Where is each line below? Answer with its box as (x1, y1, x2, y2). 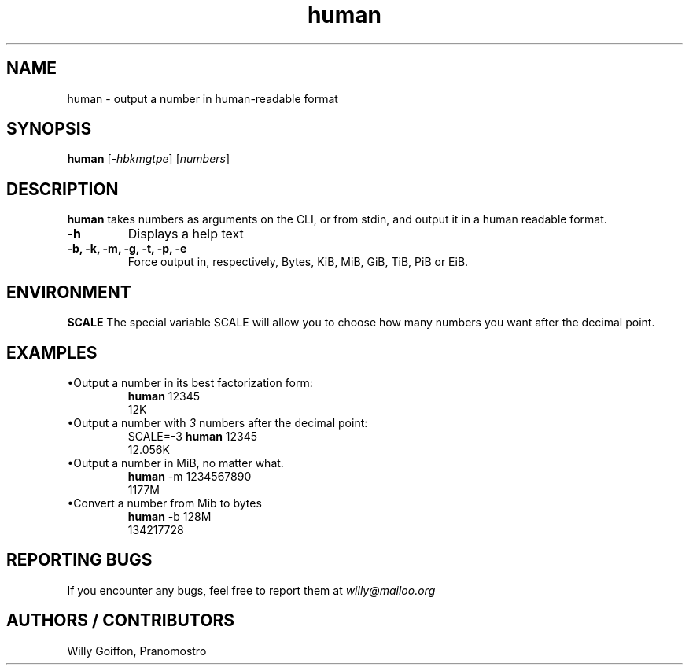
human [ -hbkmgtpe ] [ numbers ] (67, 152, 230, 166)
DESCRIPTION (6, 179, 119, 199)
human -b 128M (127, 509, 212, 523)
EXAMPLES (6, 342, 98, 363)
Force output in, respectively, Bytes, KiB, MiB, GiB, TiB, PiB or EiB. (127, 255, 469, 269)
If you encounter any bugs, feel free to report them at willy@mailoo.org (67, 583, 436, 597)
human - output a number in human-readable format (67, 91, 338, 105)
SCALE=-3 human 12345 (127, 429, 258, 443)
